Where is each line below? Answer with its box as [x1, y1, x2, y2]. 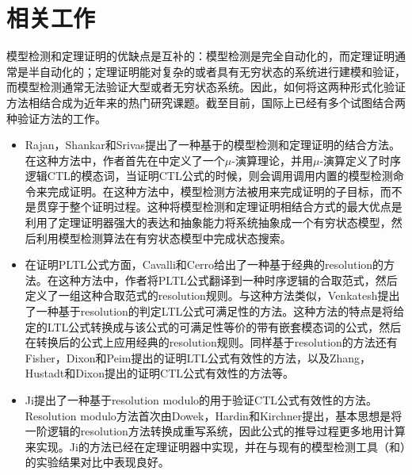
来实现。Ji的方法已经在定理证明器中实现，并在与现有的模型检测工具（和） [25, 438, 406, 454]
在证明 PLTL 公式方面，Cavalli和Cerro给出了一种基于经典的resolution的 [25, 256, 384, 273]
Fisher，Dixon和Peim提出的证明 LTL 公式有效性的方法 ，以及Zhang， [25, 349, 372, 366]
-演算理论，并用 [231, 151, 313, 168]
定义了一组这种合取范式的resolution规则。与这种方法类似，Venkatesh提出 [25, 287, 400, 304]
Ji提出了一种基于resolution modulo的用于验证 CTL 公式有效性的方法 [25, 392, 367, 408]
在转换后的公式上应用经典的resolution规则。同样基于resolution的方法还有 [25, 334, 398, 351]
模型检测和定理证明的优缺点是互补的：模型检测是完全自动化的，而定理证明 [6, 48, 395, 64]
